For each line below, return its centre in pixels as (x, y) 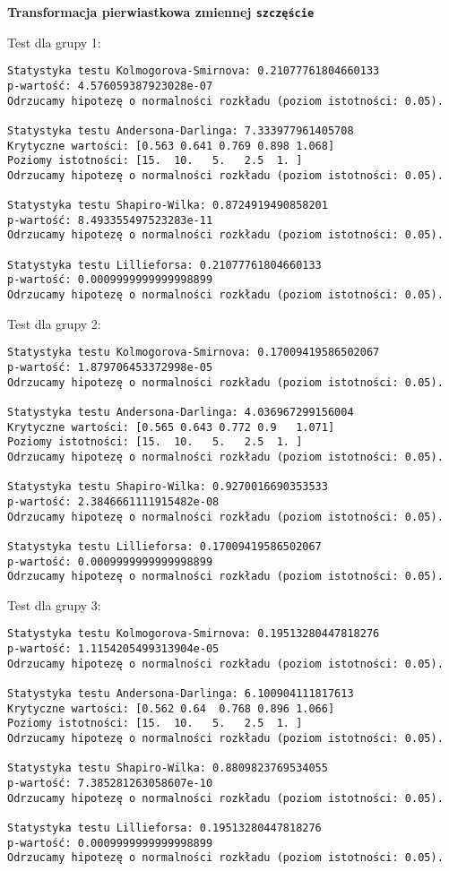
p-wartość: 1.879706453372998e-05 (110, 367)
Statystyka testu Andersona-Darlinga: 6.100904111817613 (181, 694)
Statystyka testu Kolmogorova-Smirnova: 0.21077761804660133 (194, 71)
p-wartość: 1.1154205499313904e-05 (113, 649)
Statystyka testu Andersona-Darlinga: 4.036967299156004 (181, 412)
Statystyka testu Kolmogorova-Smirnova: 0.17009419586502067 (194, 353)
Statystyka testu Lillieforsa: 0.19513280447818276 (164, 828)
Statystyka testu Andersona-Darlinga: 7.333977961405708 (181, 130)
